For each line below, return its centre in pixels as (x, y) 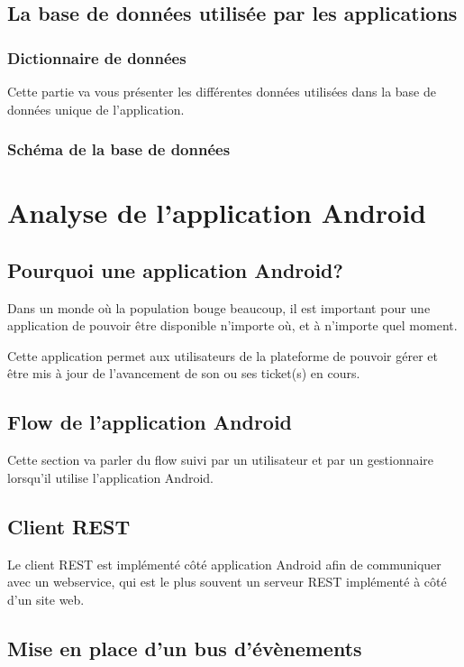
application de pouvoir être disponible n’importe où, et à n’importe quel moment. (232, 325)
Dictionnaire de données (97, 57)
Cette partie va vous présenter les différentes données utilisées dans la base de (222, 91)
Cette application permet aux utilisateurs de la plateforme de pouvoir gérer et (223, 355)
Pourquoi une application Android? (175, 269)
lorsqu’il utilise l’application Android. (110, 477)
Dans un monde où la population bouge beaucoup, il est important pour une (219, 307)
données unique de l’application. (96, 109)
